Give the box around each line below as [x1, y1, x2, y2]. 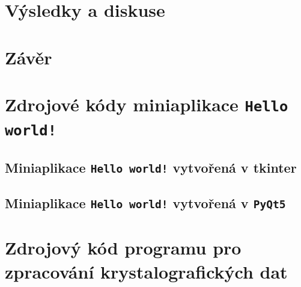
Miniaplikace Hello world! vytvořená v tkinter [5, 158, 297, 176]
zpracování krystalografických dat [5, 259, 288, 283]
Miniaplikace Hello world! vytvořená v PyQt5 [5, 194, 286, 212]
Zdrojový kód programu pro [5, 235, 242, 260]
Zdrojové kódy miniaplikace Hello [5, 91, 288, 116]
